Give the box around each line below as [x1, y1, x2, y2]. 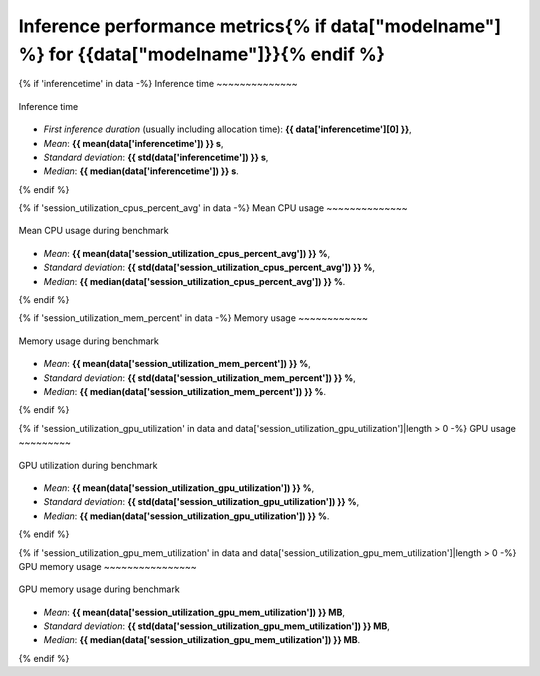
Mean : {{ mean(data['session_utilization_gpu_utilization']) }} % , [43, 481, 315, 494]
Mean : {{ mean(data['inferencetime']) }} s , [43, 137, 224, 149]
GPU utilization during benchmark [18, 459, 158, 471]
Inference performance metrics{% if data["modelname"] [18, 15, 502, 37]
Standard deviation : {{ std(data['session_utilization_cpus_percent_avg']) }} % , [43, 261, 375, 274]
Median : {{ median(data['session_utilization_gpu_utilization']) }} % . [43, 510, 330, 522]
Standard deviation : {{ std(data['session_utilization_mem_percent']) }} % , [43, 371, 357, 384]
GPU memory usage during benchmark [18, 583, 180, 595]
